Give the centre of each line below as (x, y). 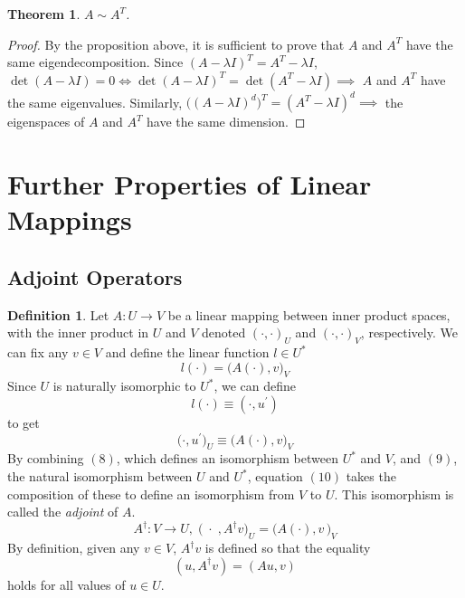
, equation (275, 476)
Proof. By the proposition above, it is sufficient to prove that (176, 44)
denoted (224, 332)
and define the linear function (187, 352)
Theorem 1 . (44, 14)
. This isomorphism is (394, 494)
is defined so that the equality (288, 548)
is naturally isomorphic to (124, 386)
